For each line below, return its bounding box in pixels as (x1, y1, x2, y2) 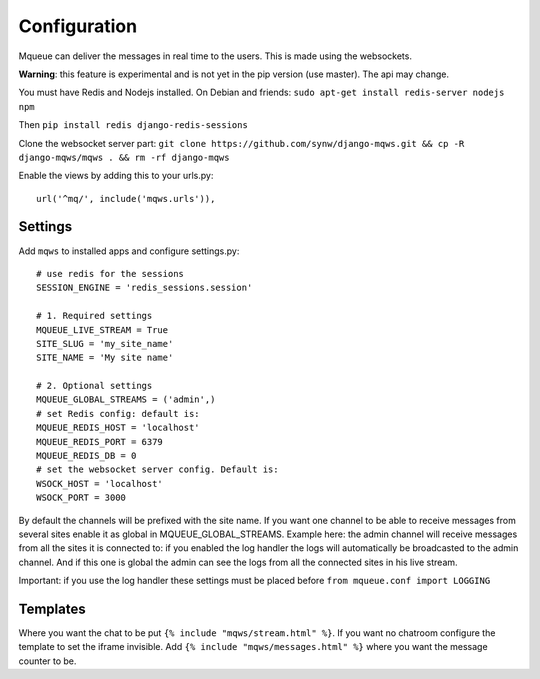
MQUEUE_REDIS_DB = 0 (36, 450, 137, 462)
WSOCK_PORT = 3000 (36, 492, 127, 504)
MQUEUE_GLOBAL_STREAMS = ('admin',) (36, 394, 216, 405)
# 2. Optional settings (36, 380, 153, 392)
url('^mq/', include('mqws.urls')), (36, 193, 216, 204)
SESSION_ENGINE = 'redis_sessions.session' (36, 282, 253, 294)
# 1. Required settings (36, 310, 153, 322)
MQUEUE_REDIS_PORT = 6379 (36, 436, 164, 447)
